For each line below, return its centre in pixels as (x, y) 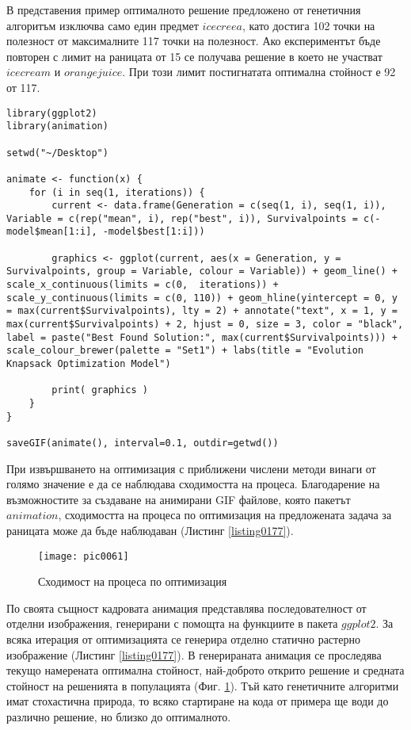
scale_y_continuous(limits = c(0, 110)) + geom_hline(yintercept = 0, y (202, 298)
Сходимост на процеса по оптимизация (133, 581)
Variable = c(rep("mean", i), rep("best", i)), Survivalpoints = (182, 218)
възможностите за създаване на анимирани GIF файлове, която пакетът (179, 499)
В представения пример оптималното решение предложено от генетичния (184, 10)
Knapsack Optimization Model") (89, 364)
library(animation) (57, 126)
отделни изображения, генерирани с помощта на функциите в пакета (172, 623)
